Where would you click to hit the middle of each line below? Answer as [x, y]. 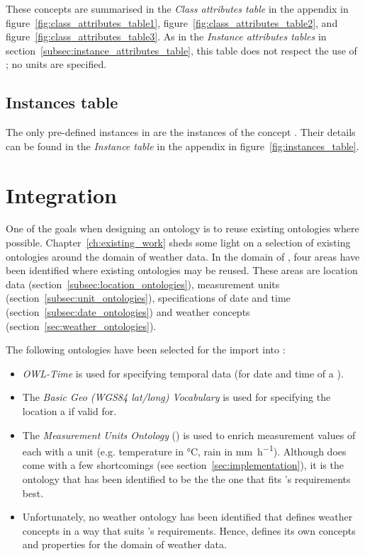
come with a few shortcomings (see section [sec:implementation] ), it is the [183, 465]
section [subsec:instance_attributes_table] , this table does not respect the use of [181, 50]
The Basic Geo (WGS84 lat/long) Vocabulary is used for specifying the [176, 397]
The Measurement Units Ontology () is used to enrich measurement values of [189, 435]
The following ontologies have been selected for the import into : [146, 350]
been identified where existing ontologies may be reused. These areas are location [182, 270]
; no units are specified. [56, 64]
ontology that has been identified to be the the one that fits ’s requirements [186, 479]
